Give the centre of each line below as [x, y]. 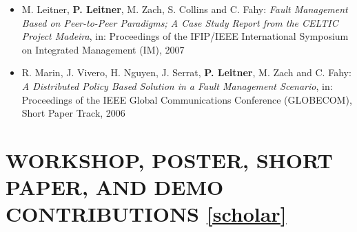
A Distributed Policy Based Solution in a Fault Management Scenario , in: [177, 85]
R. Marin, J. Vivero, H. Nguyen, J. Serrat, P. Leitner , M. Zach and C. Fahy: [186, 72]
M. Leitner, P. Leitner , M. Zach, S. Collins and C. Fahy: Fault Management [185, 9]
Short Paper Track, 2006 [73, 113]
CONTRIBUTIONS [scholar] [146, 214]
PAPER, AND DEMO [115, 187]
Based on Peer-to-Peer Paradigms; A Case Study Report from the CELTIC [180, 22]
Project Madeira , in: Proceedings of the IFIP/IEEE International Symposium [185, 36]
